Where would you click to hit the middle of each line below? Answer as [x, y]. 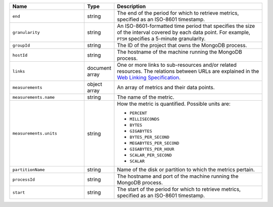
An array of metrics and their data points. [166, 87]
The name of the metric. [146, 97]
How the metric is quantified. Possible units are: [174, 104]
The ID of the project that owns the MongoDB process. [182, 45]
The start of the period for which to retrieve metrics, [179, 189]
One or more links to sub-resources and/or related [177, 65]
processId [24, 179]
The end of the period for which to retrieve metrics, [178, 13]
